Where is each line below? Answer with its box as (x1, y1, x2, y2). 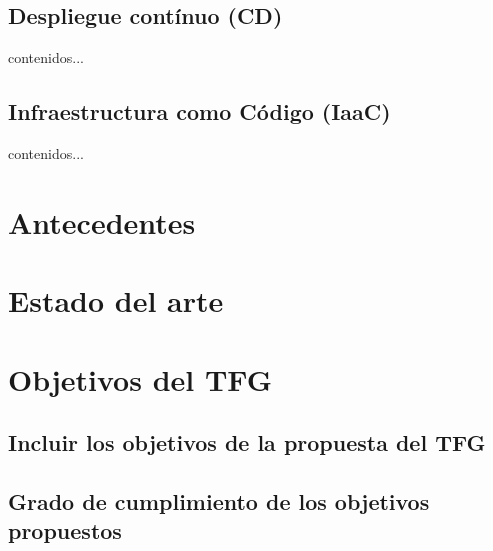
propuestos (8, 515, 122, 546)
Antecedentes (8, 201, 196, 242)
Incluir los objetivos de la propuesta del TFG (8, 427, 486, 458)
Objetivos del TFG (8, 358, 273, 399)
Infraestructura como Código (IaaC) (8, 96, 391, 127)
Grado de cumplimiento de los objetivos (8, 485, 430, 516)
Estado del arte (8, 280, 224, 321)
